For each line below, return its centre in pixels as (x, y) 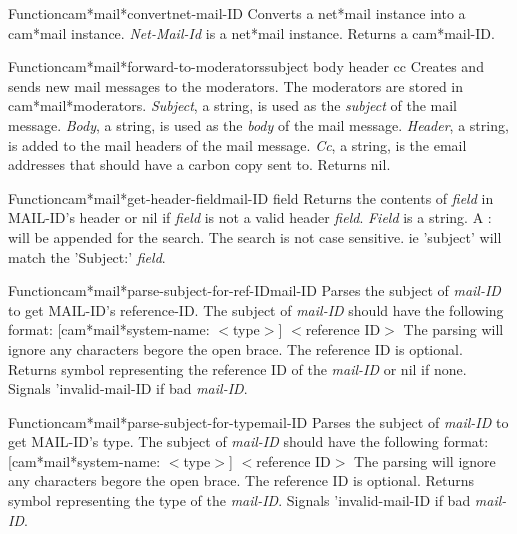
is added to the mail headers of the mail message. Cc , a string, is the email (237, 144)
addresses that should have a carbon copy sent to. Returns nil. (199, 164)
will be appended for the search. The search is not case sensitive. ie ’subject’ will (255, 236)
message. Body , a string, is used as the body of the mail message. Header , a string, (258, 124)
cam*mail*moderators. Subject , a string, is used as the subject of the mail (233, 105)
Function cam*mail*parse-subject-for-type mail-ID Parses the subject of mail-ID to (258, 421)
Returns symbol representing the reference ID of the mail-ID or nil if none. (237, 368)
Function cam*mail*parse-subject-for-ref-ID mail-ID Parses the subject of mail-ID (254, 290)
